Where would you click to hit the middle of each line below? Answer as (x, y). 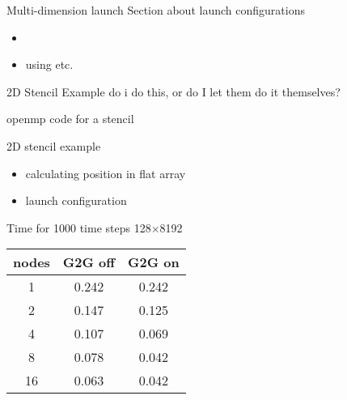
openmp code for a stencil (70, 119)
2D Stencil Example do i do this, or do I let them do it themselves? (173, 91)
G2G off (89, 262)
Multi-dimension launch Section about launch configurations (156, 10)
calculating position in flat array (106, 173)
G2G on (154, 262)
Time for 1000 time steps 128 (79, 227)
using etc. (49, 64)
